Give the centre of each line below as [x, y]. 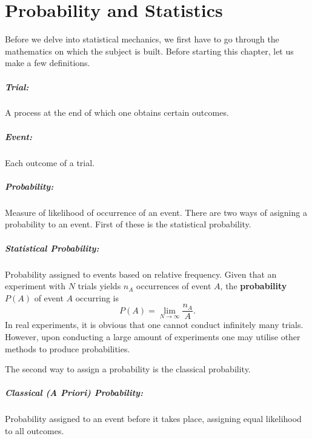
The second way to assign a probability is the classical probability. [128, 369]
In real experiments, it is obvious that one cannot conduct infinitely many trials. [154, 325]
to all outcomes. [35, 430]
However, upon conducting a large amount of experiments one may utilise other [153, 336]
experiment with [35, 286]
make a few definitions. [48, 63]
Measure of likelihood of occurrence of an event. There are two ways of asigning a [156, 212]
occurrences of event [174, 286]
